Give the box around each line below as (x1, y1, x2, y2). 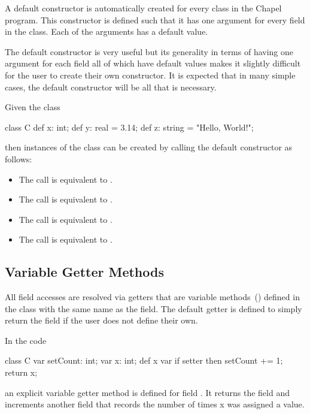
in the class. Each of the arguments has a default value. (5, 25, 208, 38)
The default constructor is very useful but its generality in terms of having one (5, 45, 294, 58)
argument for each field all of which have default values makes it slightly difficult (5, 57, 301, 69)
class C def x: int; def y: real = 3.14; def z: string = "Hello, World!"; (5, 120, 254, 133)
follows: (5, 152, 32, 165)
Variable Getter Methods (5, 262, 164, 281)
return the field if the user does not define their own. (5, 314, 198, 327)
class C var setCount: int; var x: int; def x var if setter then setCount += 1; (5, 354, 283, 367)
